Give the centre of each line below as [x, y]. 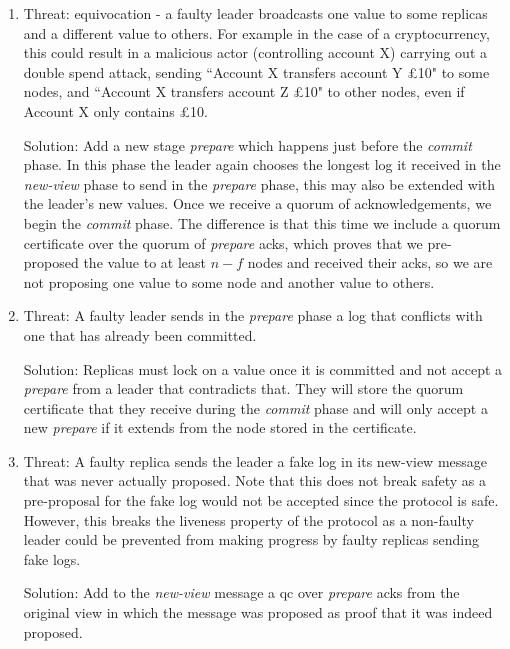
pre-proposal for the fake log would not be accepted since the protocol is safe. [261, 500]
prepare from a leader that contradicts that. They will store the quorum [243, 388]
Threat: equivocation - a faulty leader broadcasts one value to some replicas [255, 13]
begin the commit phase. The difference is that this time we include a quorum [262, 222]
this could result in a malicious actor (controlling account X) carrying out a [255, 52]
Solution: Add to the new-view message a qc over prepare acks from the [241, 592]
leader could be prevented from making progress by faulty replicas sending [251, 539]
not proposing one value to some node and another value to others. [229, 281]
